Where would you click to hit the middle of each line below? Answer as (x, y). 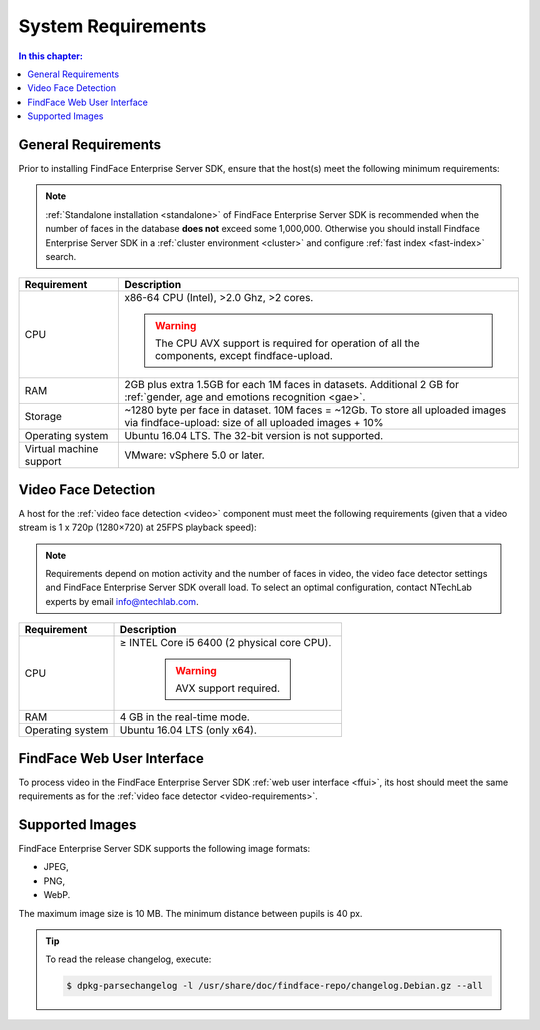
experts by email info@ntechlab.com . (122, 601)
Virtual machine (61, 449)
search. (61, 256)
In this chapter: (51, 56)
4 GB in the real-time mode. (184, 717)
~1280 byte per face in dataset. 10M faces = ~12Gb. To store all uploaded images (315, 410)
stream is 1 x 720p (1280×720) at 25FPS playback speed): (137, 527)
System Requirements (112, 26)
